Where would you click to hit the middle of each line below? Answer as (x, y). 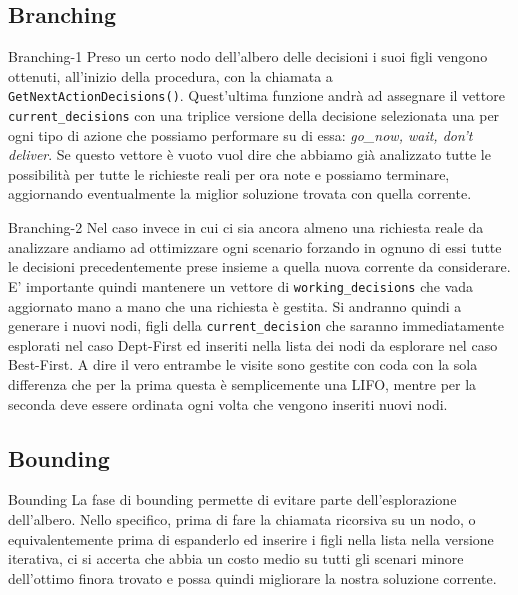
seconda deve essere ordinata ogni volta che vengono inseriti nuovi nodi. (228, 403)
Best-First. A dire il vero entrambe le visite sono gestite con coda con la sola (243, 364)
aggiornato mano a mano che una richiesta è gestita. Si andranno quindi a (235, 305)
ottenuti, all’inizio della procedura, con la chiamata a (170, 75)
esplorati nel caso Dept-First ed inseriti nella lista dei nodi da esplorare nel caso (253, 344)
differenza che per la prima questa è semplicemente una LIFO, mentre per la (242, 383)
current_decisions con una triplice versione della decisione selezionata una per (254, 115)
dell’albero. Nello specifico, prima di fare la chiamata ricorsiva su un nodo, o (242, 518)
